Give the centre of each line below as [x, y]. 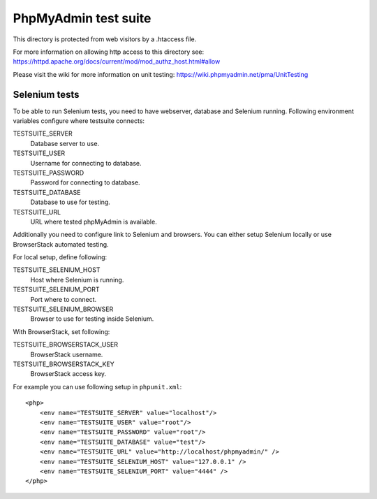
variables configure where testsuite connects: [79, 121]
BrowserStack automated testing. [61, 244]
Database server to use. [65, 143]
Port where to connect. [64, 299]
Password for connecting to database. [85, 182]
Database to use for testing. [71, 202]
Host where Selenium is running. [77, 280]
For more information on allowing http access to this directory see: [109, 52]
